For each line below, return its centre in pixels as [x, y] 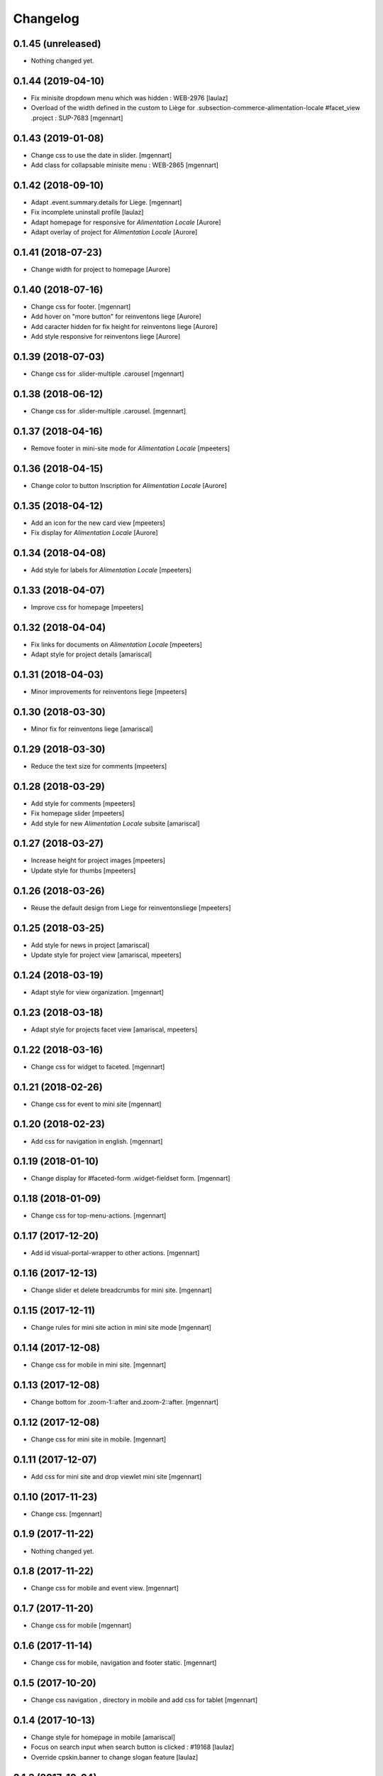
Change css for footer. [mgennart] [81, 306]
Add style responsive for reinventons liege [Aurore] [106, 337]
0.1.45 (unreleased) [57, 44]
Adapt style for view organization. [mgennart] [98, 992]
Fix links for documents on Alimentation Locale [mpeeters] [116, 644]
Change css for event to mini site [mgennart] [96, 1104]
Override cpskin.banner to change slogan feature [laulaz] [115, 1757]
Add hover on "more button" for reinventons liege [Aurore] [116, 317]
